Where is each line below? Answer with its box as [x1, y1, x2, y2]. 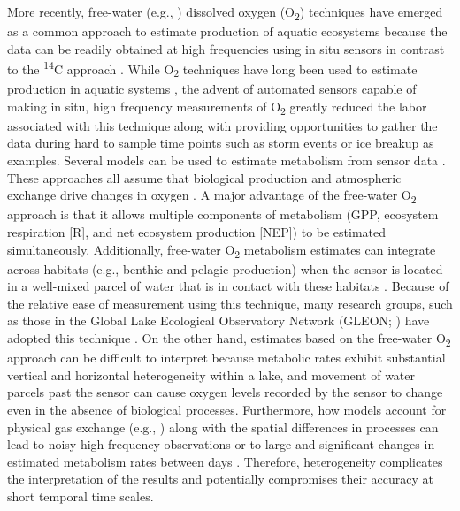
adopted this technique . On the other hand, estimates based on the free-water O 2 [7, 329, 451, 349]
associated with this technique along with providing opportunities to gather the [7, 116, 438, 134]
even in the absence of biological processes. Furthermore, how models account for [7, 400, 447, 418]
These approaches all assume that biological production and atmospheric [7, 168, 402, 187]
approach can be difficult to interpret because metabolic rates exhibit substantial [7, 348, 446, 367]
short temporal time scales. [7, 486, 154, 505]
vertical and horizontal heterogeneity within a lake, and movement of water [7, 365, 415, 384]
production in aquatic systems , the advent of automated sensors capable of [7, 80, 417, 98]
